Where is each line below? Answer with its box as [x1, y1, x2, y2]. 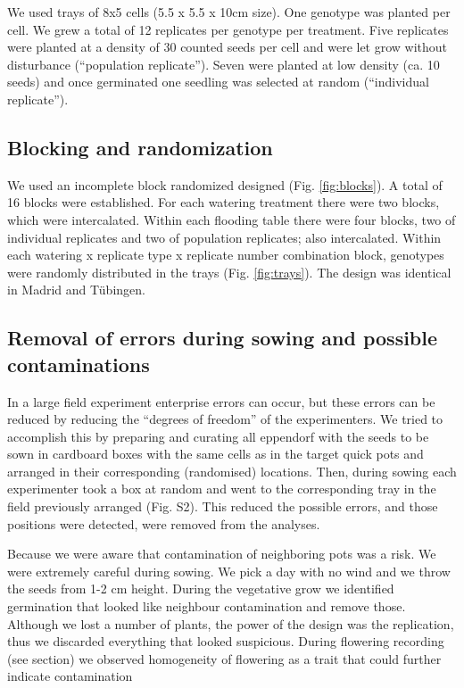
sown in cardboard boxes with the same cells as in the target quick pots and [7, 444, 424, 463]
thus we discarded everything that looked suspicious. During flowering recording [7, 632, 444, 651]
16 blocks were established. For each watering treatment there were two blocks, [7, 193, 440, 211]
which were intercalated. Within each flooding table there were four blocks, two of [7, 210, 456, 228]
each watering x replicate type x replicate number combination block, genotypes [7, 245, 444, 264]
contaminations [7, 350, 150, 377]
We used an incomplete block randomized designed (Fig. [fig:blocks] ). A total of [7, 175, 443, 194]
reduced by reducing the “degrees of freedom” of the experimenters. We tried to [7, 410, 443, 428]
